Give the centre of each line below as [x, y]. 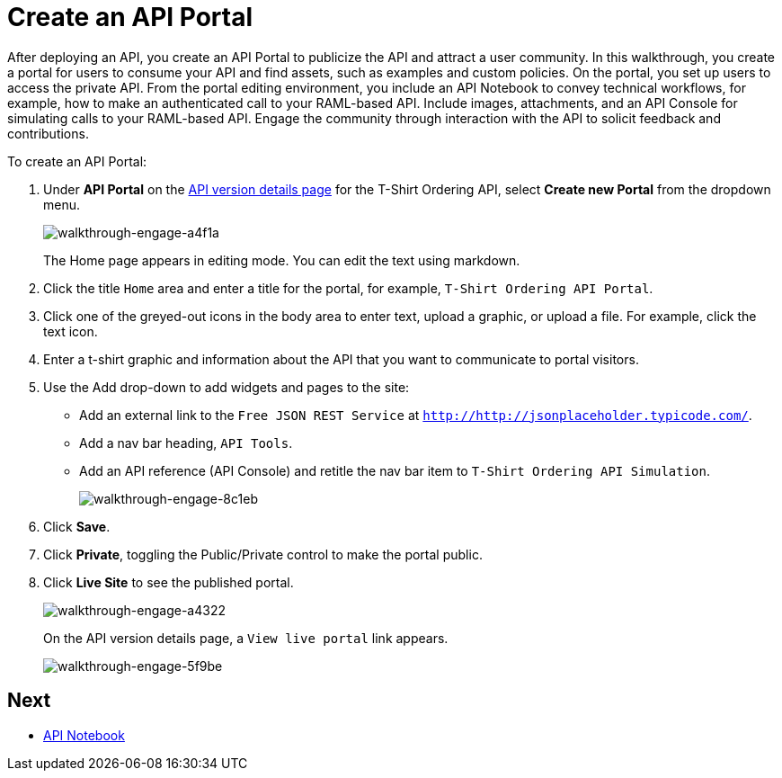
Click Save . [77, 526]
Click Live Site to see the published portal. [169, 582]
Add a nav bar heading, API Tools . [186, 443]
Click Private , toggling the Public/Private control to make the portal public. [263, 554]
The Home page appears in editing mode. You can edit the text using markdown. [282, 260]
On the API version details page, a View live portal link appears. [246, 638]
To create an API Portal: [77, 161]
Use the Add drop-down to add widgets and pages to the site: [227, 387]
